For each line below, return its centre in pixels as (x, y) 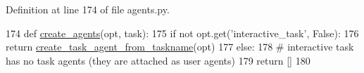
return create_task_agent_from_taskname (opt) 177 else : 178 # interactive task (180, 47)
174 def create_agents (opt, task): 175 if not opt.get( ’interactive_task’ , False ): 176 (182, 33)
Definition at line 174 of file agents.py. (88, 9)
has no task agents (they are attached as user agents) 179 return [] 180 (158, 60)
